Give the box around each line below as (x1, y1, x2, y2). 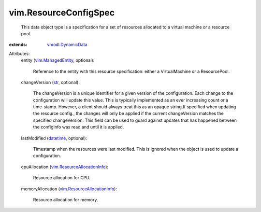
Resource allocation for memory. (33, 197, 99, 202)
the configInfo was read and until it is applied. (33, 124, 124, 130)
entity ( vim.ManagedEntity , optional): (21, 57, 95, 63)
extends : (9, 42, 28, 48)
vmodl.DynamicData (47, 42, 87, 48)
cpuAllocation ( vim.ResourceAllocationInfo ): (21, 164, 109, 170)
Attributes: (9, 51, 30, 57)
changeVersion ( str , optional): (21, 79, 80, 85)
